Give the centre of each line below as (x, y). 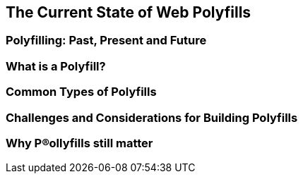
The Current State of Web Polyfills (129, 12)
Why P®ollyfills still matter (79, 143)
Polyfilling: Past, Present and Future (106, 41)
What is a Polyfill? (56, 66)
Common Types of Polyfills (81, 92)
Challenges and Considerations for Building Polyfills (152, 117)
